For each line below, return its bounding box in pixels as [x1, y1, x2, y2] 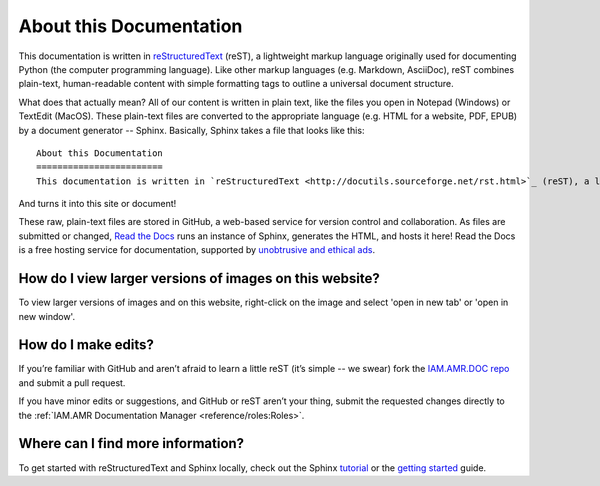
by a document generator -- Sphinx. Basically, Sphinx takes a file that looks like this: [18, 124, 365, 136]
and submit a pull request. [18, 376, 126, 389]
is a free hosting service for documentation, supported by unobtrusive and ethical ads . [18, 244, 375, 256]
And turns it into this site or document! [18, 198, 177, 210]
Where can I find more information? [18, 435, 245, 452]
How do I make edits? [18, 336, 155, 354]
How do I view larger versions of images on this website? [18, 270, 380, 287]
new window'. [18, 310, 75, 322]
